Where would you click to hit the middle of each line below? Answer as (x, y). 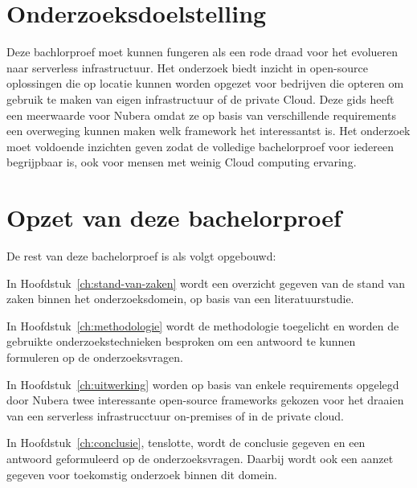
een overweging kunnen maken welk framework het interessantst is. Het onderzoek (208, 131)
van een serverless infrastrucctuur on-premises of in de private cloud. (175, 415)
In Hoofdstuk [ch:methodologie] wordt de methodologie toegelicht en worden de (203, 325)
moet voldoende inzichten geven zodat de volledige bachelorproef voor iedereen (200, 146)
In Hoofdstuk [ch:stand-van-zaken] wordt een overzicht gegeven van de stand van (206, 283)
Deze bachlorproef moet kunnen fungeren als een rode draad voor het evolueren (202, 52)
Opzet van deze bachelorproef (174, 217)
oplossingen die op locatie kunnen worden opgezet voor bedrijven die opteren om (205, 83)
